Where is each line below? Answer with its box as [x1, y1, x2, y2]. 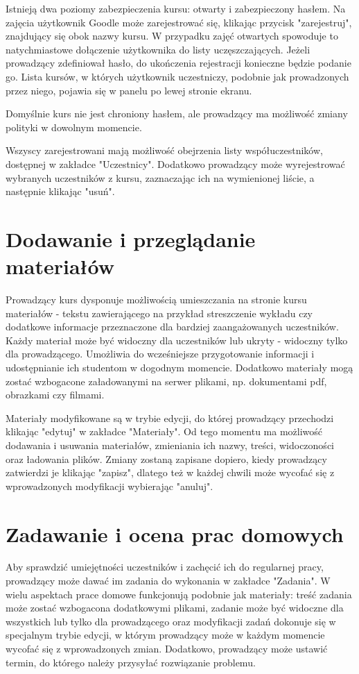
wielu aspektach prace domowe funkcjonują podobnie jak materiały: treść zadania [6, 587, 352, 601]
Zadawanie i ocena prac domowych [6, 519, 344, 548]
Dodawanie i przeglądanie [6, 224, 256, 253]
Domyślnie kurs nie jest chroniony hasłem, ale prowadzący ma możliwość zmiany [6, 106, 348, 121]
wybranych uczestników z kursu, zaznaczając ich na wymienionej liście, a [6, 170, 315, 185]
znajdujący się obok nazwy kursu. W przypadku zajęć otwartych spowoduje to [6, 28, 338, 43]
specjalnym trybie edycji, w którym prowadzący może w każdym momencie [6, 627, 325, 642]
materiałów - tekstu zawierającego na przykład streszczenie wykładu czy [6, 305, 313, 320]
